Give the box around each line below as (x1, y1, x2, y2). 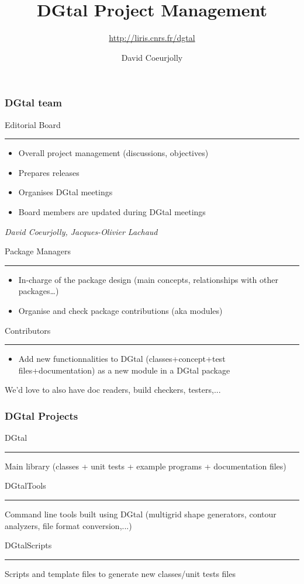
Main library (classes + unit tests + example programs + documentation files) (5, 459, 286, 472)
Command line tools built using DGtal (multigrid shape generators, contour (5, 507, 277, 520)
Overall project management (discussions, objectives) (18, 147, 209, 159)
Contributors (5, 324, 51, 336)
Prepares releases (18, 166, 80, 178)
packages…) (18, 285, 59, 297)
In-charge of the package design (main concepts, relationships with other (18, 273, 278, 285)
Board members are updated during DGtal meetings (18, 205, 206, 217)
